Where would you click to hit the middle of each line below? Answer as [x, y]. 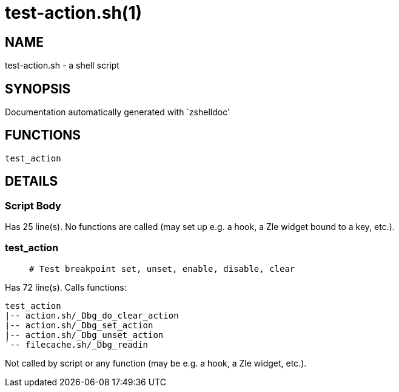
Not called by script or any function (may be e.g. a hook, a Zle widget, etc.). [156, 363]
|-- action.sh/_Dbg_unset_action [84, 335]
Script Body [33, 205]
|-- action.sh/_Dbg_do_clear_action [92, 315]
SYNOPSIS [38, 89]
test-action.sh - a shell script [62, 66]
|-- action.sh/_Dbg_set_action [79, 325]
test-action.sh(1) [74, 13]
